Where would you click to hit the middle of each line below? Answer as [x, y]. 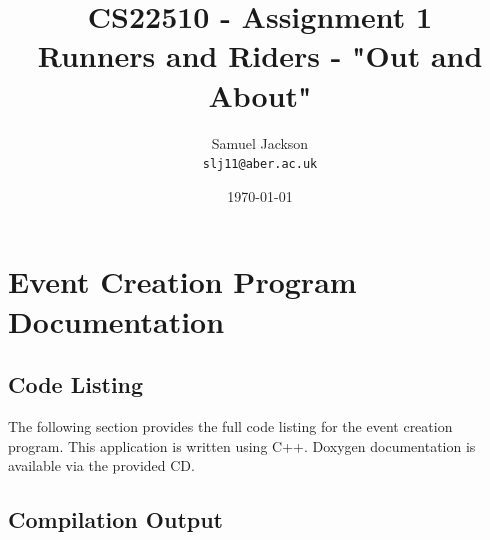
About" [260, 94]
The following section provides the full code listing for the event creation [230, 425]
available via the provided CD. [101, 465]
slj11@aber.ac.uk [260, 164]
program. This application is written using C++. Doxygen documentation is [242, 445]
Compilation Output [115, 519]
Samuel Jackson [260, 142]
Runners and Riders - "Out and [260, 55]
